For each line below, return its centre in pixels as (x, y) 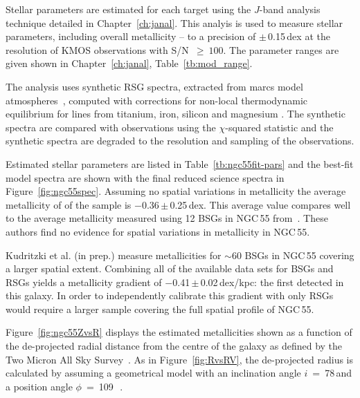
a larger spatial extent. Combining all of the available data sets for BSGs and (170, 268)
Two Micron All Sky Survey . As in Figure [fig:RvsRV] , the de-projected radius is (180, 359)
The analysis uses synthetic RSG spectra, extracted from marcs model (154, 86)
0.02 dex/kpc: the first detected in (272, 282)
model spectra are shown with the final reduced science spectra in (145, 177)
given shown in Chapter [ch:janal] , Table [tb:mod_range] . (129, 63)
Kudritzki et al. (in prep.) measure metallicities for (114, 255)
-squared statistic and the (279, 127)
